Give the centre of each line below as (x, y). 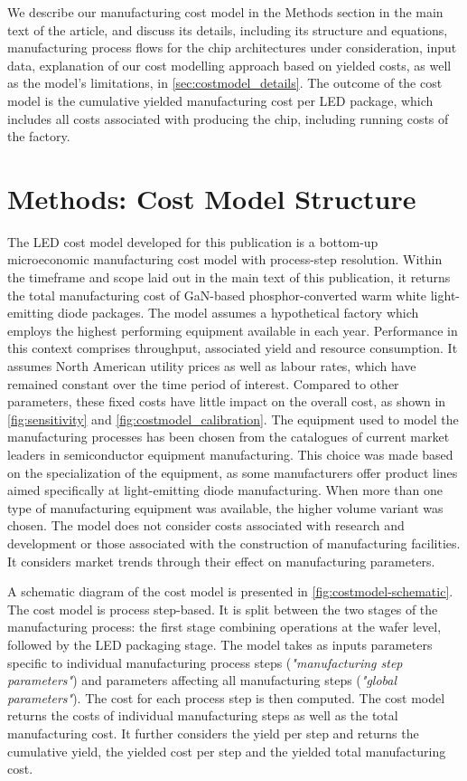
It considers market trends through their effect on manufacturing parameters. (221, 561)
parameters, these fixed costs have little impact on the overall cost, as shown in (227, 401)
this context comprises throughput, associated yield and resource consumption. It (233, 348)
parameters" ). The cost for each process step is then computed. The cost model (226, 697)
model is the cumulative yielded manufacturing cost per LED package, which (220, 100)
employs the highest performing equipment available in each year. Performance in (233, 330)
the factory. (39, 136)
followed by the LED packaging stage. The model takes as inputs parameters (220, 644)
